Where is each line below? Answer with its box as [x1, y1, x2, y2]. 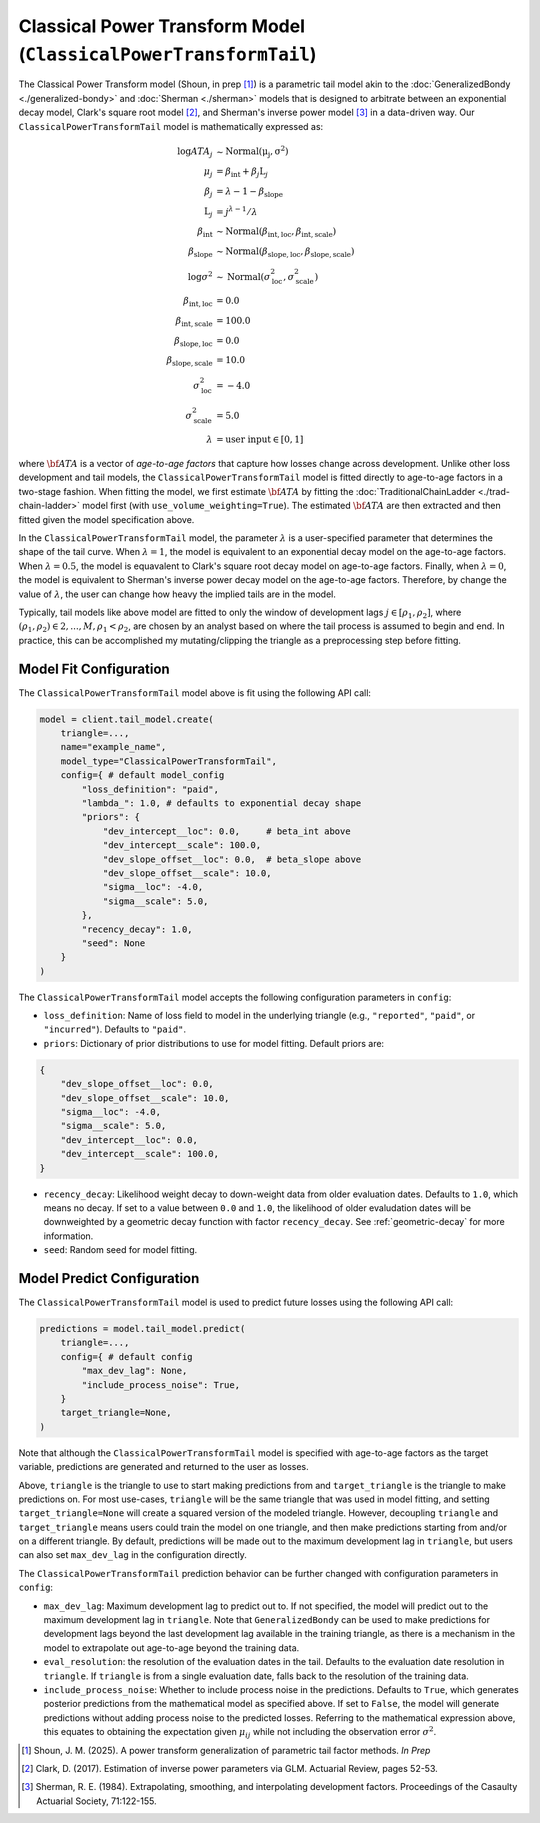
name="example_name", [60, 741, 167, 753]
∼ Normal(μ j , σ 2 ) [216, 144, 289, 160]
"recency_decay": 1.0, [81, 923, 194, 935]
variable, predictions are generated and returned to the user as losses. [18, 1461, 309, 1473]
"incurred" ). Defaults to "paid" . [43, 1023, 187, 1035]
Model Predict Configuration [18, 1270, 200, 1287]
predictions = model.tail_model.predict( [39, 1323, 246, 1335]
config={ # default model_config [60, 770, 225, 781]
